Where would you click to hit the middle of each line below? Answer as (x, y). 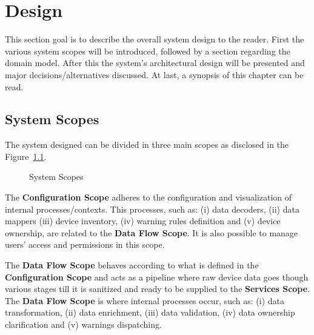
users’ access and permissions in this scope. (85, 244)
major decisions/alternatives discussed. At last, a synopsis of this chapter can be (154, 74)
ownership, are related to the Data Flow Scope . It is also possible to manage (152, 232)
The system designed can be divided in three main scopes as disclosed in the (147, 144)
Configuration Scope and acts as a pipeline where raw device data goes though (157, 277)
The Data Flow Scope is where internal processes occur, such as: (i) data (145, 300)
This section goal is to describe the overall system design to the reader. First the (155, 39)
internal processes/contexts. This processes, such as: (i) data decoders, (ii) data (152, 209)
